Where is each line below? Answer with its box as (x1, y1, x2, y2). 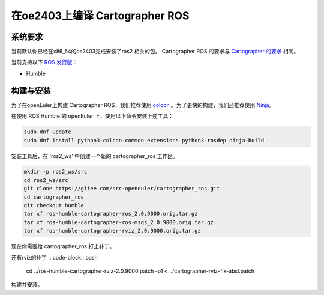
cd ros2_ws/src (23, 177, 68, 183)
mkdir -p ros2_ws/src (23, 168, 88, 175)
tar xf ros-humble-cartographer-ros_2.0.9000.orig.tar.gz (23, 210, 198, 217)
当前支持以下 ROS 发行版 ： (11, 59, 78, 66)
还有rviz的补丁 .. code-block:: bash (11, 254, 98, 261)
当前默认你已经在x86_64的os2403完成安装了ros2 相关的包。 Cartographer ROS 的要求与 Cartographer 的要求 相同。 (11, 48, 299, 55)
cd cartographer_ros (23, 193, 84, 201)
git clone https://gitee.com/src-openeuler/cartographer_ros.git (23, 185, 220, 192)
